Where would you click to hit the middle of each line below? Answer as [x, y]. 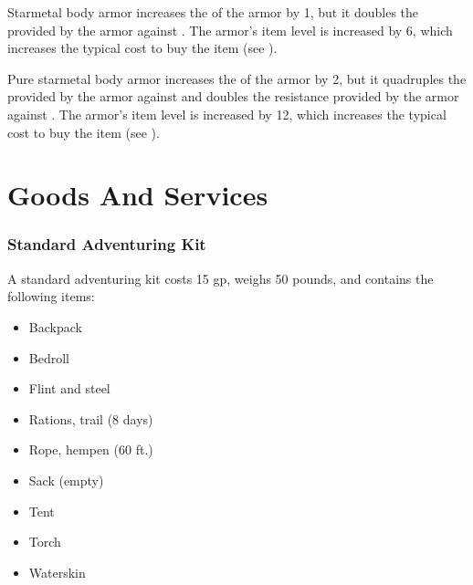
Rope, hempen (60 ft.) [91, 449]
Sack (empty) [66, 480]
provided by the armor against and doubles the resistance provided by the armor [233, 96]
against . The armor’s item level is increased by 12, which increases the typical [227, 114]
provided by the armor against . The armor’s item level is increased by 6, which [230, 30]
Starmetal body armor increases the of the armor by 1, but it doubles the [213, 12]
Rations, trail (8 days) [91, 418]
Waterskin [57, 572]
